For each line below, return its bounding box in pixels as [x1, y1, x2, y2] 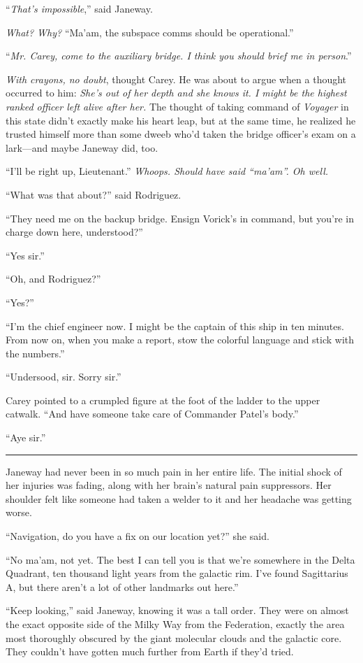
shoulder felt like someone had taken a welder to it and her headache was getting [6, 491, 352, 506]
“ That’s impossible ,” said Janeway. [6, 1, 153, 15]
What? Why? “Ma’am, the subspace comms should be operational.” [6, 24, 294, 39]
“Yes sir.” [6, 248, 45, 262]
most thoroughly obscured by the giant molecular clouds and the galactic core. [6, 630, 342, 645]
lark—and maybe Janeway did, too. [6, 140, 158, 155]
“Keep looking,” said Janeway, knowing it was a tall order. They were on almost [6, 603, 349, 618]
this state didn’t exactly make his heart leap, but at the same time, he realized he [6, 113, 356, 127]
